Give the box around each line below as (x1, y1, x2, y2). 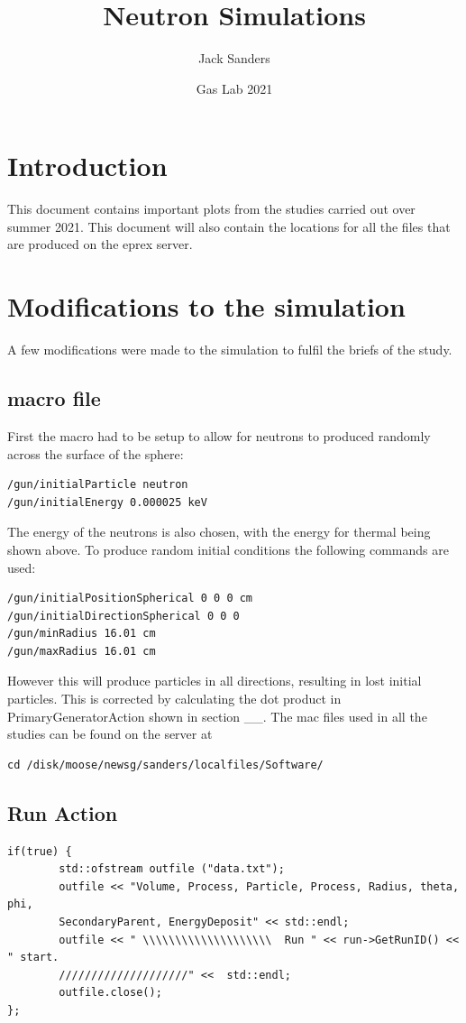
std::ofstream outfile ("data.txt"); (59, 862, 285, 876)
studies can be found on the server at (7, 724, 213, 743)
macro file (7, 384, 101, 412)
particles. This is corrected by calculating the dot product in (7, 689, 342, 708)
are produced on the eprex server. (7, 235, 193, 253)
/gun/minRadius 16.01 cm (7, 627, 156, 641)
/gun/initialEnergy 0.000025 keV (7, 495, 207, 509)
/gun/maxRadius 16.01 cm (7, 644, 156, 658)
